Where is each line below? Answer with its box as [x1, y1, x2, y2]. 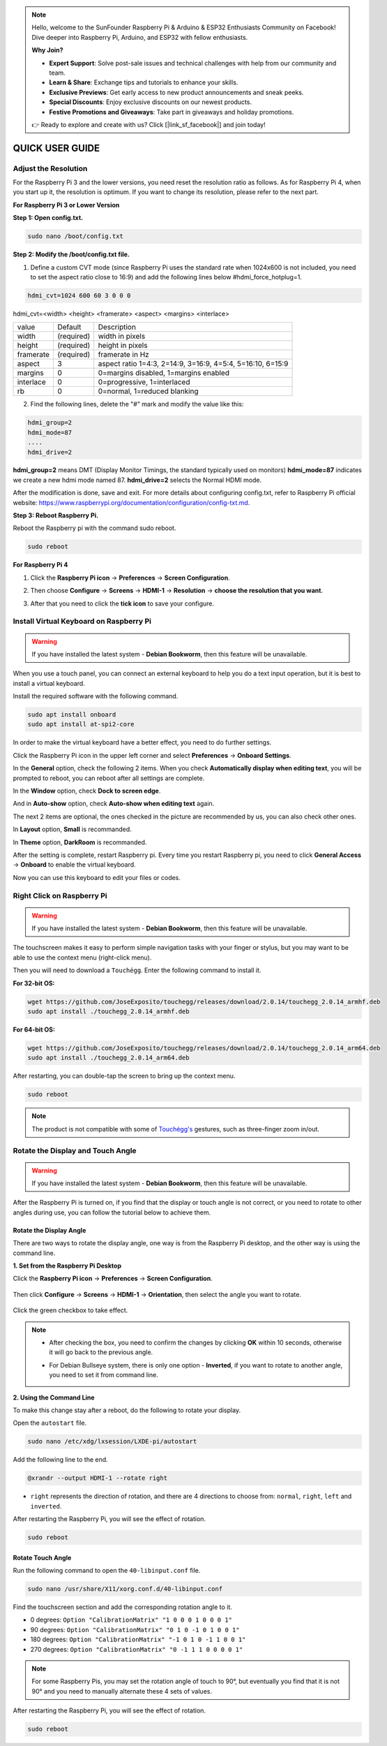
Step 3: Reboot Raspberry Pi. [13, 511, 99, 520]
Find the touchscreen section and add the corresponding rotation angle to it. [13, 1603, 233, 1611]
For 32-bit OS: [13, 978, 55, 988]
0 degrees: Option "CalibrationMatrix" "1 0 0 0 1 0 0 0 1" [30, 1615, 233, 1624]
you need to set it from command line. [49, 1371, 158, 1379]
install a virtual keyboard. [13, 679, 85, 687]
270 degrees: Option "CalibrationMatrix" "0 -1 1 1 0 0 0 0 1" [30, 1645, 243, 1653]
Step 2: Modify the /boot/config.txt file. [13, 250, 130, 258]
